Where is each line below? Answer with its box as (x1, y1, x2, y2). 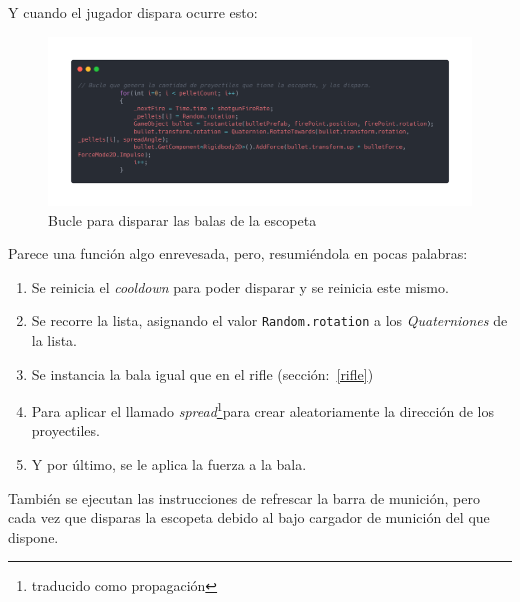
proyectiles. (31, 420, 100, 441)
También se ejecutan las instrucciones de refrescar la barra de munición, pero (8, 487, 480, 508)
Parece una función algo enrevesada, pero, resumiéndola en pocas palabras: (8, 243, 468, 264)
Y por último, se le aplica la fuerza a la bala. (31, 454, 307, 474)
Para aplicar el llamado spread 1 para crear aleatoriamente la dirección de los (31, 398, 494, 421)
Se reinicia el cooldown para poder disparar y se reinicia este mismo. (31, 276, 449, 297)
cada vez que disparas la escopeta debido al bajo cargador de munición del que (8, 507, 490, 528)
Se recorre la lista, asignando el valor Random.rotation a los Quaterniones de (31, 310, 508, 331)
